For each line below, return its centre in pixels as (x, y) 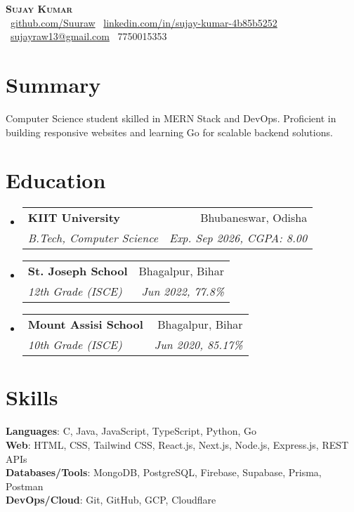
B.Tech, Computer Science (93, 238)
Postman (25, 486)
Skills (32, 397)
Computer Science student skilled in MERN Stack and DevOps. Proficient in (171, 118)
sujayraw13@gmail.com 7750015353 (89, 36)
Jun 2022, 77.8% (183, 291)
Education (56, 180)
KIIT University (74, 218)
